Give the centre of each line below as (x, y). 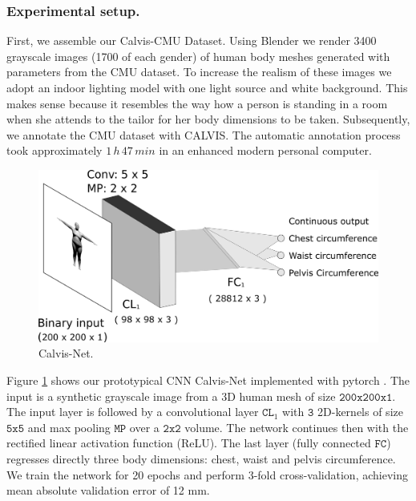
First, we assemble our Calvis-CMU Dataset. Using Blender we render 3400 (192, 40)
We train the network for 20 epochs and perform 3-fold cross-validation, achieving (207, 474)
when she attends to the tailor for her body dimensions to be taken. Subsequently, (208, 119)
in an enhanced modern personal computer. (265, 150)
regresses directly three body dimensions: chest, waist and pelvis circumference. (201, 459)
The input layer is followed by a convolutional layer (133, 412)
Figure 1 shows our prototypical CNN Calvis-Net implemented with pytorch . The (208, 380)
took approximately (55, 150)
